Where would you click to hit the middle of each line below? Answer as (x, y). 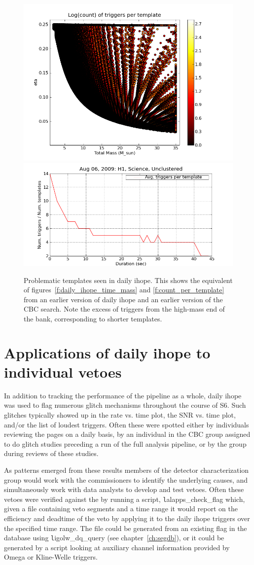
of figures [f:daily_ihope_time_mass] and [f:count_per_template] (124, 290)
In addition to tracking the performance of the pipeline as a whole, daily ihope (123, 395)
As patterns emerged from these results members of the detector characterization (127, 470)
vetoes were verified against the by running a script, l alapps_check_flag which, (125, 499)
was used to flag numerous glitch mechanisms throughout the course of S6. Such (125, 405)
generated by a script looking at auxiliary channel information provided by (117, 547)
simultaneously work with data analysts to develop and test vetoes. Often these (124, 489)
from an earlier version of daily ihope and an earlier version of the (123, 299)
